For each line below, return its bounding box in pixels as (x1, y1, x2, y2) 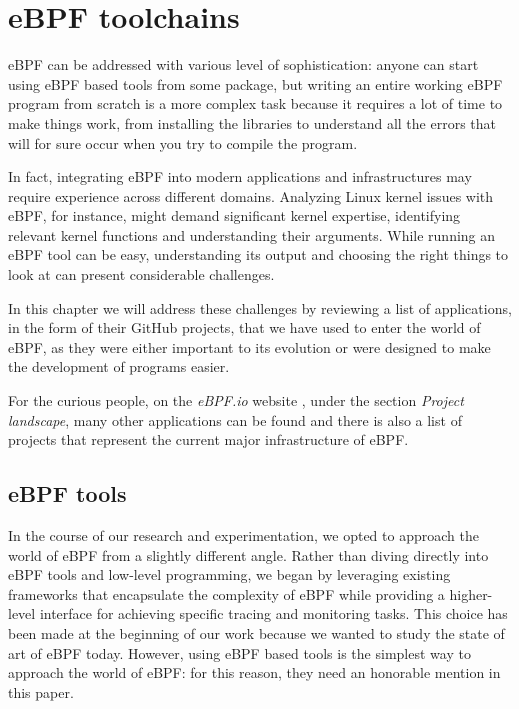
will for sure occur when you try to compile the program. (8, 132, 358, 153)
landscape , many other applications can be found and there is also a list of (8, 409, 462, 430)
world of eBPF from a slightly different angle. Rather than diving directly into (8, 544, 489, 565)
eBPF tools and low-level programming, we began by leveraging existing (8, 564, 451, 585)
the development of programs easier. (8, 356, 230, 377)
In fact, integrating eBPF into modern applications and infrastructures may (8, 166, 472, 187)
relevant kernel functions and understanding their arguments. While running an (8, 224, 496, 245)
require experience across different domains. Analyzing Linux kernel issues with (8, 185, 494, 206)
